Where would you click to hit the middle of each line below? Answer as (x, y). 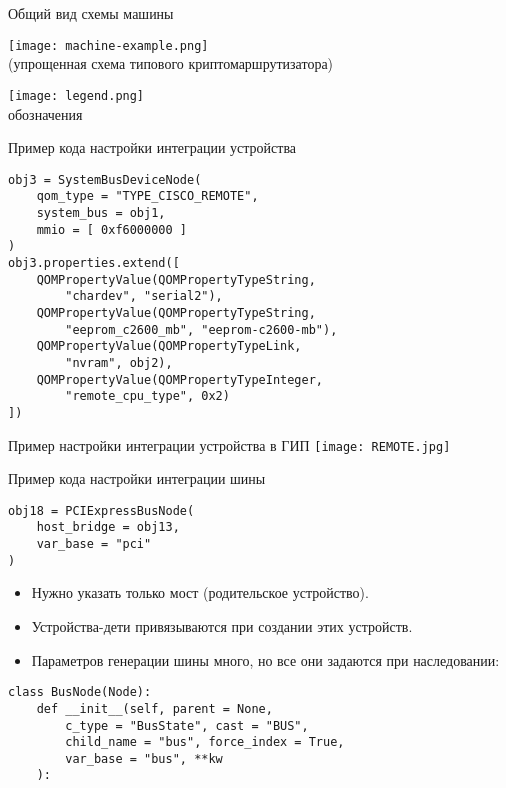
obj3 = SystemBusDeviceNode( (105, 179)
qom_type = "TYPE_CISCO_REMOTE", (147, 196)
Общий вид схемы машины (91, 13)
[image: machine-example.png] (108, 45)
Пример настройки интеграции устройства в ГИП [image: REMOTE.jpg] (229, 444)
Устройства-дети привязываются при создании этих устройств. (222, 626)
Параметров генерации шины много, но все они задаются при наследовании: (265, 659)
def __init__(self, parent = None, (154, 708)
